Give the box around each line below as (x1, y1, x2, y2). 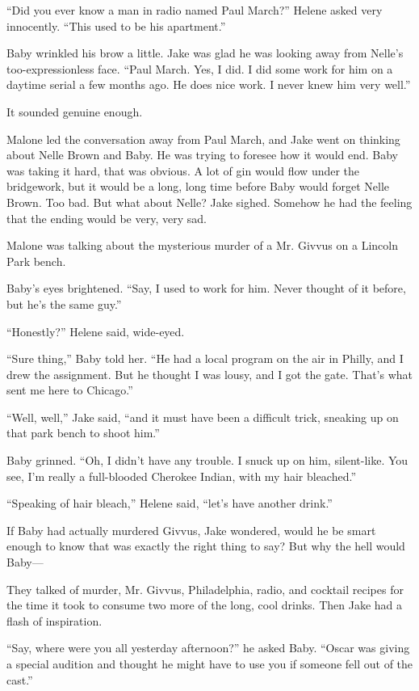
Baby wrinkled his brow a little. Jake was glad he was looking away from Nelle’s (6, 44, 404, 61)
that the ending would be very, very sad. (6, 209, 207, 226)
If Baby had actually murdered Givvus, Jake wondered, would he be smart (6, 521, 376, 538)
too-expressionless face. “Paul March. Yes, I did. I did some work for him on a (6, 60, 393, 77)
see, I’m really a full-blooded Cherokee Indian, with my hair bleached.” (6, 467, 357, 484)
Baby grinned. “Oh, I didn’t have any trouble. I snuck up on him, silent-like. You (6, 452, 409, 469)
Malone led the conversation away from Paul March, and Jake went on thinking (6, 130, 400, 147)
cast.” (6, 671, 33, 688)
